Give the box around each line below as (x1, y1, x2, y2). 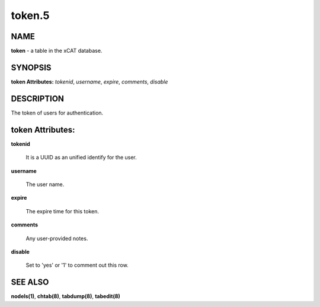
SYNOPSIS (11, 62, 52, 72)
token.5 (11, 9, 50, 22)
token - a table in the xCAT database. (11, 47, 103, 55)
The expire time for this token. (25, 207, 99, 215)
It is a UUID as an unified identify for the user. (25, 154, 137, 161)
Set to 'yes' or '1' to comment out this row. (25, 261, 129, 269)
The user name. (25, 181, 65, 188)
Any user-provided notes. (25, 235, 88, 242)
